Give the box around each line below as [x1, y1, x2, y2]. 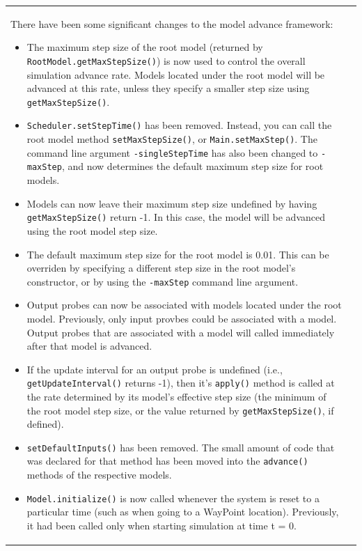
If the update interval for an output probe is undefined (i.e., [26, 362, 283, 376]
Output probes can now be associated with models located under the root [26, 297, 342, 312]
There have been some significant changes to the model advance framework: [10, 16, 333, 31]
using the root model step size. [26, 223, 158, 238]
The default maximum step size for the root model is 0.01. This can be [26, 247, 329, 261]
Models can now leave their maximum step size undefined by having [26, 196, 317, 210]
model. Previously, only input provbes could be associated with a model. [26, 311, 337, 325]
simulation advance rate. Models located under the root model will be [26, 67, 325, 82]
